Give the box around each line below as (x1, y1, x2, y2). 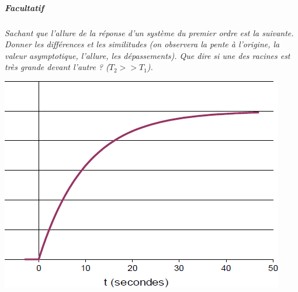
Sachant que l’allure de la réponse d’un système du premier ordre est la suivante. (5, 26, 294, 39)
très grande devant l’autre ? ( (5, 61, 109, 73)
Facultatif (5, 1, 44, 13)
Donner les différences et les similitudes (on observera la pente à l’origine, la (5, 38, 280, 50)
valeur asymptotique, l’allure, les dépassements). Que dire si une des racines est (5, 49, 290, 61)
